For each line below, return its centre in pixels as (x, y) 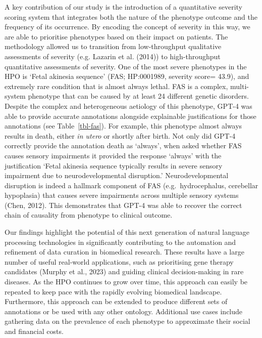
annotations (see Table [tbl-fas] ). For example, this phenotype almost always (123, 126)
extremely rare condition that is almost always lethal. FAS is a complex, (116, 86)
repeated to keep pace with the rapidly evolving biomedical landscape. (113, 291)
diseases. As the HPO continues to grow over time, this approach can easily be (126, 282)
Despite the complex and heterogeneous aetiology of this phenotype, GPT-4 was (128, 105)
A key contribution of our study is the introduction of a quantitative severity (123, 7)
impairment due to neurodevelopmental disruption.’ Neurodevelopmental (117, 175)
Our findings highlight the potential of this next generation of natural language (127, 232)
